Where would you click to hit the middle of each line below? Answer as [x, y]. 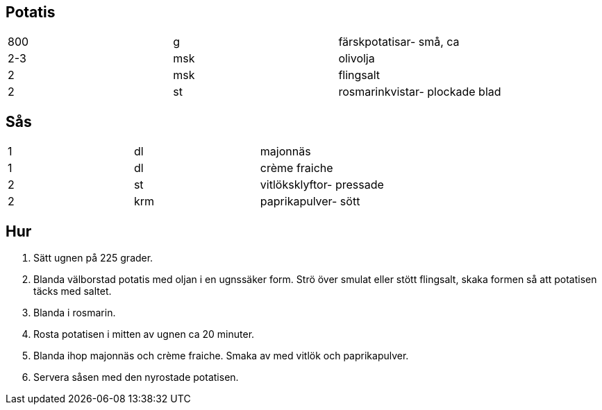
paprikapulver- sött [310, 202]
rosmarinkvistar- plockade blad [420, 92]
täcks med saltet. [73, 291]
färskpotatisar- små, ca [399, 42]
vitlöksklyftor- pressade [322, 185]
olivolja [357, 59]
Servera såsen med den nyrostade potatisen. [136, 377]
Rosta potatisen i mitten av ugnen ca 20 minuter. [144, 334]
